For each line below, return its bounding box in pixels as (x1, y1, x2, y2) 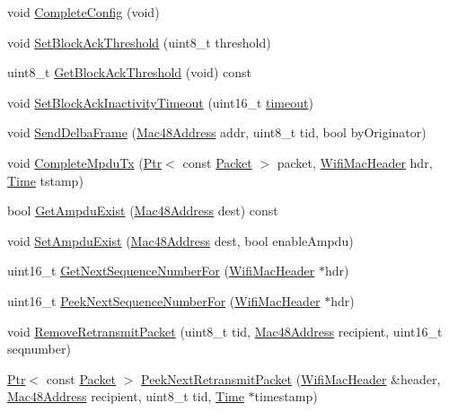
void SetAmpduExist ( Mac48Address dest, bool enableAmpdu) (7, 231, 354, 250)
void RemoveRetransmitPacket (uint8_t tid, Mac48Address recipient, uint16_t (7, 321, 443, 340)
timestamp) (254, 387, 318, 406)
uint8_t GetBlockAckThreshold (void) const (7, 63, 251, 82)
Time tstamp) (7, 171, 84, 189)
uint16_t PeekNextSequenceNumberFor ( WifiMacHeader (7, 291, 321, 310)
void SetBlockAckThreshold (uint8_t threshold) (7, 32, 271, 51)
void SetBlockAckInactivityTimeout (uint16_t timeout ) (7, 92, 313, 111)
